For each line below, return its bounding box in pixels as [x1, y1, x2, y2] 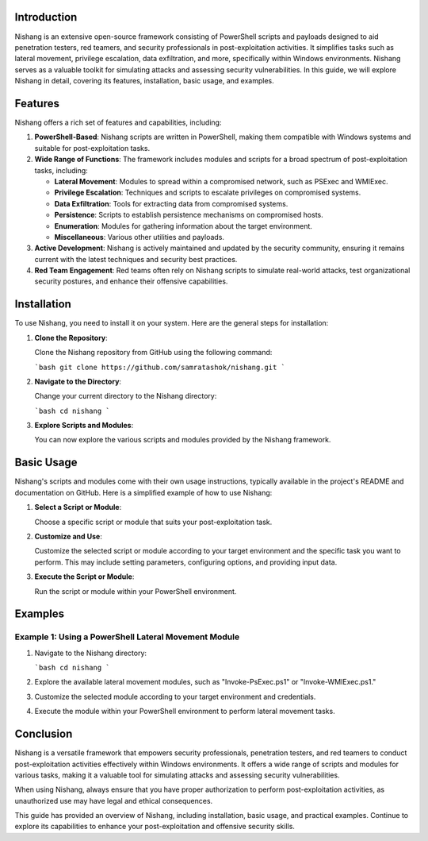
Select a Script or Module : [34, 503, 122, 512]
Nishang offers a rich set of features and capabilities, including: [14, 118, 222, 127]
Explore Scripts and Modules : [34, 421, 134, 430]
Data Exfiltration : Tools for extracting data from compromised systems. [54, 199, 289, 208]
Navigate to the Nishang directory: [34, 648, 147, 658]
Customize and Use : [34, 531, 102, 541]
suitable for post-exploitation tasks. [34, 143, 151, 152]
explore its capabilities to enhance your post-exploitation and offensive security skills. [14, 822, 295, 831]
